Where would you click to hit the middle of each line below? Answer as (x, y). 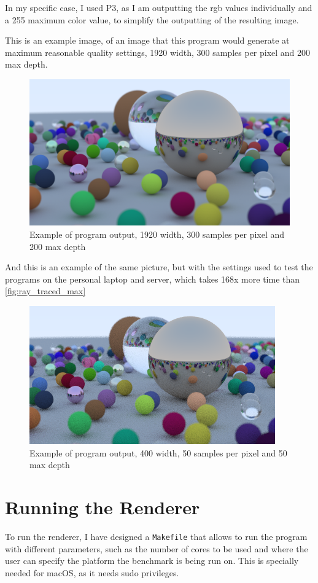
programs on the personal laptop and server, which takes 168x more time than (153, 279)
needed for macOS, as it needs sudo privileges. (92, 572)
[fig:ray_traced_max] (45, 291)
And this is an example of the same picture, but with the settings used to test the (159, 267)
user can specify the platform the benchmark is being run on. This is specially (152, 561)
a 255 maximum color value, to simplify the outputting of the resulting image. (152, 19)
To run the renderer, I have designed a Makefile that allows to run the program (156, 536)
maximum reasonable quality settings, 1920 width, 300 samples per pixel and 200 (158, 52)
